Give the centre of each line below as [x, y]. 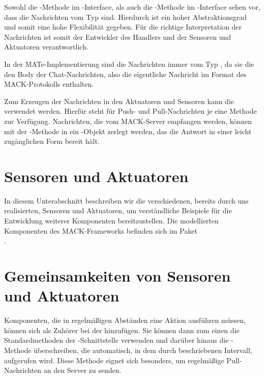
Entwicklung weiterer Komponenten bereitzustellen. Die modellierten [111, 221]
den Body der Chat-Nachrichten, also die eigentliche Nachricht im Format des [125, 74]
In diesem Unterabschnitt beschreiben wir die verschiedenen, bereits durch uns [126, 200]
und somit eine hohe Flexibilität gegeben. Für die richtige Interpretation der [123, 27]
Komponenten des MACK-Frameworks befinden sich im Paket [101, 230]
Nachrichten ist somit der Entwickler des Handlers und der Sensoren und [118, 36]
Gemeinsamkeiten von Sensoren [118, 275]
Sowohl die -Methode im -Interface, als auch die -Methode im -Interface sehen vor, [132, 7]
